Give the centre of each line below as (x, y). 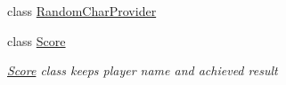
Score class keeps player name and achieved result (143, 70)
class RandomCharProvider (82, 11)
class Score (37, 40)
